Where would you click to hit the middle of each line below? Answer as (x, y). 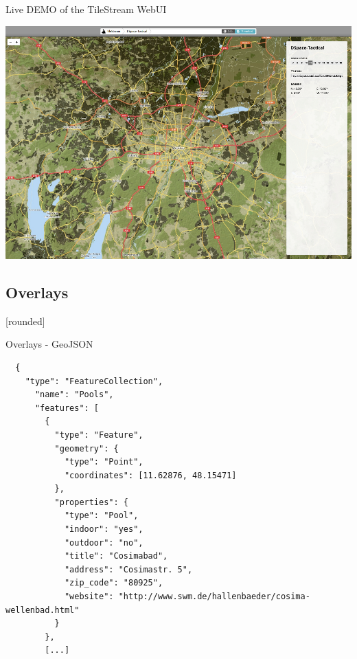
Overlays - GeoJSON (49, 344)
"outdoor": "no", (104, 543)
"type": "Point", (104, 462)
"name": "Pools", (74, 395)
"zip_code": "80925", (114, 583)
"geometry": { (87, 448)
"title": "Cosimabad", (116, 556)
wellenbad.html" (43, 610)
